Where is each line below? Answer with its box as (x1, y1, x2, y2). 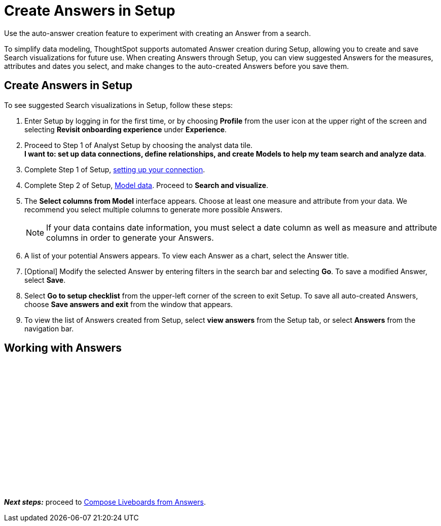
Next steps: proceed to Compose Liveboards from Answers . (4, 498, 206, 507)
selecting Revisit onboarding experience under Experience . (24, 125, 227, 134)
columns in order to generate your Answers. (46, 232, 214, 243)
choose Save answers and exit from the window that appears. (24, 299, 233, 309)
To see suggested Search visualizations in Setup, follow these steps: (4, 100, 233, 109)
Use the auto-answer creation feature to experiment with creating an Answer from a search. (4, 28, 311, 37)
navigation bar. (24, 324, 74, 333)
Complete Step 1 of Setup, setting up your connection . (24, 165, 205, 174)
